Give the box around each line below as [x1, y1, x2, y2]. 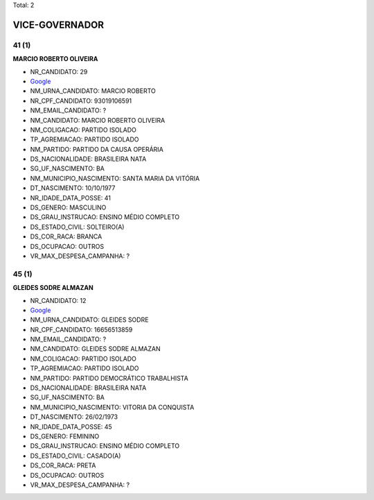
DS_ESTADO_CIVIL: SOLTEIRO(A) [30, 223, 125, 231]
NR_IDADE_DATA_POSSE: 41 [30, 193, 111, 202]
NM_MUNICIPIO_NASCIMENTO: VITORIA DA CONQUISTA [30, 403, 195, 411]
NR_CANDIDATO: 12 [30, 296, 87, 304]
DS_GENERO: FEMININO [30, 432, 100, 440]
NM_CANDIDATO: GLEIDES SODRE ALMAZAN [30, 345, 161, 353]
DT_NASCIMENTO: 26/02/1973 [30, 413, 118, 421]
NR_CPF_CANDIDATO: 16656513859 [30, 325, 133, 334]
